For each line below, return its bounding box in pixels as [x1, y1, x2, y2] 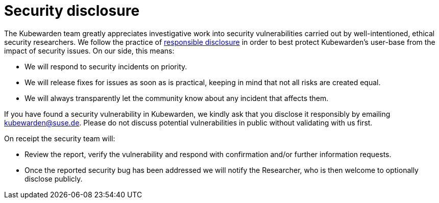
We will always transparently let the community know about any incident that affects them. [25, 93, 329, 103]
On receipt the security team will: [4, 134, 115, 143]
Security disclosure [4, 2, 140, 19]
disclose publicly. [25, 174, 83, 183]
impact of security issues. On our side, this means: [4, 46, 175, 55]
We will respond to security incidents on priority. [25, 62, 187, 71]
